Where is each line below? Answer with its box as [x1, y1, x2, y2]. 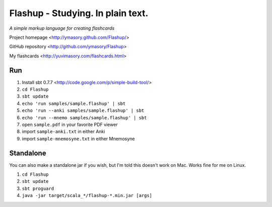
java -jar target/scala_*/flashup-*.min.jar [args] [22, 193, 153, 198]
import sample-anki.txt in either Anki [22, 128, 105, 134]
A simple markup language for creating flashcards [9, 25, 115, 31]
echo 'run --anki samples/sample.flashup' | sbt [22, 108, 145, 113]
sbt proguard [22, 185, 54, 191]
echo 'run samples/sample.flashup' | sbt [22, 101, 126, 106]
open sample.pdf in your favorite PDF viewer [22, 121, 118, 127]
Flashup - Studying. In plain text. [9, 8, 149, 19]
